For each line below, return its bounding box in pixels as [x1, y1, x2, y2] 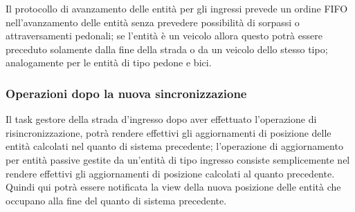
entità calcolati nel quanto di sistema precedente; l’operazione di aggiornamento [6, 139, 343, 153]
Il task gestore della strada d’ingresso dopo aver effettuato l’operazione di [6, 112, 317, 126]
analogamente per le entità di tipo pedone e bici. [6, 55, 212, 70]
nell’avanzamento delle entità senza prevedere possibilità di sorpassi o [6, 15, 300, 29]
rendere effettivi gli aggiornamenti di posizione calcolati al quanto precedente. [6, 166, 335, 180]
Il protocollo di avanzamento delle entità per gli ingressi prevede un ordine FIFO [6, 1, 348, 15]
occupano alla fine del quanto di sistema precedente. [6, 193, 227, 207]
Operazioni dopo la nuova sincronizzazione [6, 84, 247, 102]
